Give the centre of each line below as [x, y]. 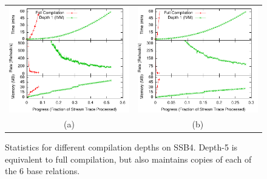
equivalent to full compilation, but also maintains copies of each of [128, 159]
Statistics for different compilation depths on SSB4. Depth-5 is [121, 147]
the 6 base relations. [42, 171]
